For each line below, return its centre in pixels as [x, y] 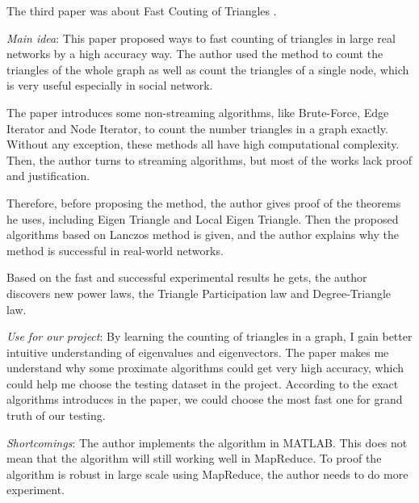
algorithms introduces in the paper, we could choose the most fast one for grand [205, 399]
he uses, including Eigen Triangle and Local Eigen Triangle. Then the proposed [203, 218]
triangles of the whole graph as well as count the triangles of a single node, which [208, 69]
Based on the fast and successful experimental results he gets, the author [187, 277]
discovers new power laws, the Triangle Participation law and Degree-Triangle [199, 293]
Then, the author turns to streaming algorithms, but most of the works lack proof [209, 159]
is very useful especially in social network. [110, 85]
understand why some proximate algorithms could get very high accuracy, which [205, 368]
